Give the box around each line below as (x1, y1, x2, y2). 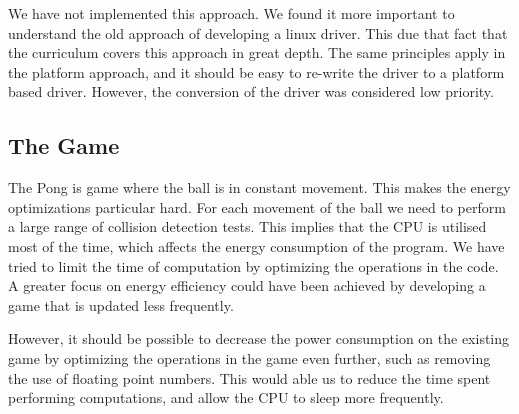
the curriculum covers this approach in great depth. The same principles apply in (8, 42, 506, 63)
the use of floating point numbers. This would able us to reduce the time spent (8, 367, 491, 388)
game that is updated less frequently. (8, 294, 234, 315)
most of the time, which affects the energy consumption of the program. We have (8, 235, 505, 256)
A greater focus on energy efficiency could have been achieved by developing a (8, 275, 486, 296)
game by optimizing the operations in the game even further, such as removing (8, 347, 491, 368)
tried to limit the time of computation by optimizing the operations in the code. (8, 255, 499, 276)
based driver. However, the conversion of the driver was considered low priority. (8, 81, 494, 102)
